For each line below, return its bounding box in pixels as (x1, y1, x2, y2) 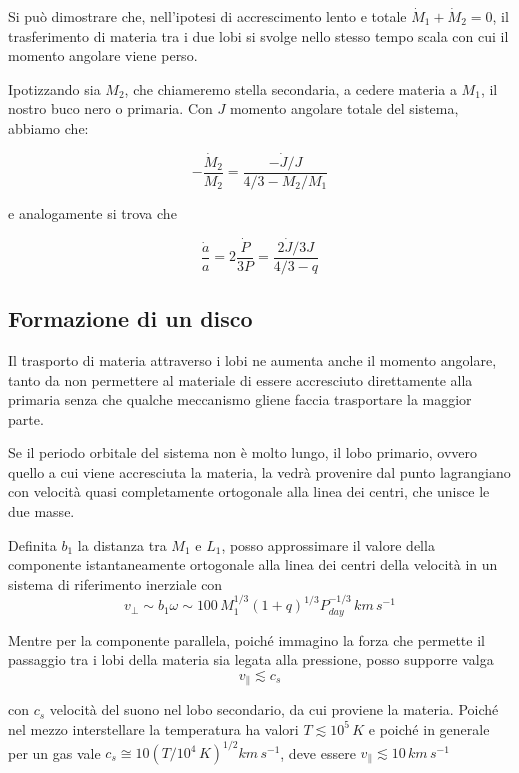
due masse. (8, 501, 75, 522)
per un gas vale (8, 742, 101, 763)
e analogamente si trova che (8, 202, 177, 223)
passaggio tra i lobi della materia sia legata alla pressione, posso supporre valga (8, 649, 494, 670)
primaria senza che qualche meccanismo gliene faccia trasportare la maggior (8, 389, 472, 410)
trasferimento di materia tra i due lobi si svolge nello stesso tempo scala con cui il (8, 25, 509, 46)
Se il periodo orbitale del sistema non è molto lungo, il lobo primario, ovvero (8, 442, 477, 463)
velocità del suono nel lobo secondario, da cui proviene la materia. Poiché (49, 699, 499, 720)
